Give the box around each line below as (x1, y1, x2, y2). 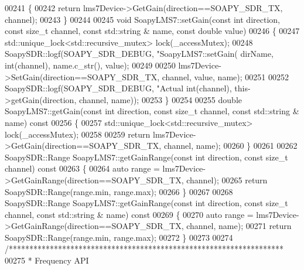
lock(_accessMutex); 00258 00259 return (5, 128, 151, 140)
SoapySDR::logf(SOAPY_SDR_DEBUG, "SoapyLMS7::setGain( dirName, (5, 47, 274, 60)
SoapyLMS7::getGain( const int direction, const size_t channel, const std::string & (5, 105, 299, 117)
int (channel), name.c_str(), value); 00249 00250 (5, 59, 176, 71)
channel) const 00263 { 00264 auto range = (5, 162, 160, 175)
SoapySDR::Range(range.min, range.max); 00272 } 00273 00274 (5, 231, 233, 243)
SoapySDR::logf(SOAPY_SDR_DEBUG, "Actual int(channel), (5, 82, 232, 94)
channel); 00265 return (186, 173, 268, 186)
